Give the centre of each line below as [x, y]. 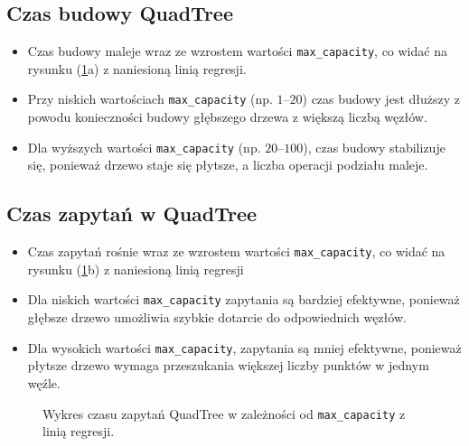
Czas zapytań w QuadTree [132, 214]
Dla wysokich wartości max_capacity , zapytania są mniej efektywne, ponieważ [244, 347]
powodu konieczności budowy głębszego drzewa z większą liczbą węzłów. [227, 117]
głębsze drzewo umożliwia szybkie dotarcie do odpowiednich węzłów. [217, 317]
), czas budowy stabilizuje [374, 147]
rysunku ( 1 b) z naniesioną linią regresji [136, 269]
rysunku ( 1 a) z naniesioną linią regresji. [137, 68]
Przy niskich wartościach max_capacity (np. [150, 99]
